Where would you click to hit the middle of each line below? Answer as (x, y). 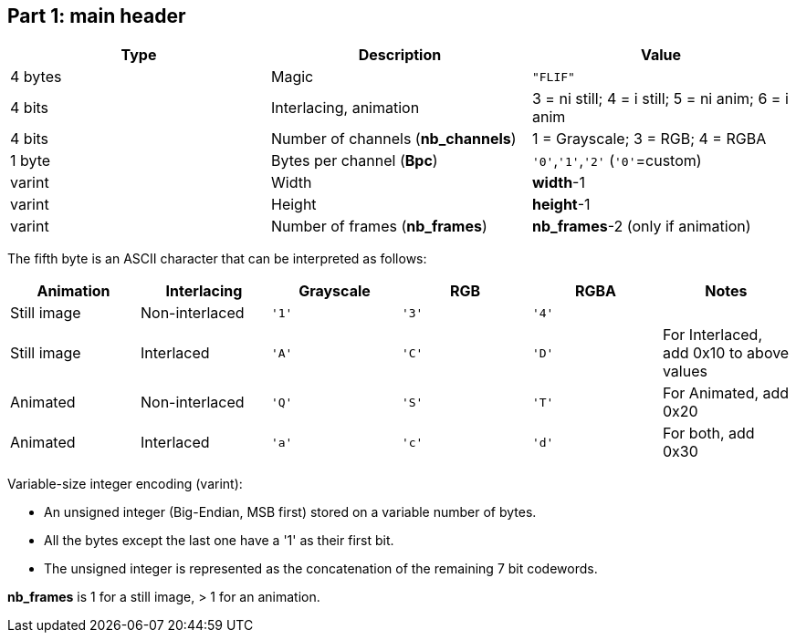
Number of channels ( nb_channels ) (393, 139)
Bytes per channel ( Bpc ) (354, 161)
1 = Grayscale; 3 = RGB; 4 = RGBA (649, 139)
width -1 (558, 183)
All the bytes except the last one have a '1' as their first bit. (219, 541)
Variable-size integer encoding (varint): (125, 484)
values (685, 372)
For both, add (708, 434)
